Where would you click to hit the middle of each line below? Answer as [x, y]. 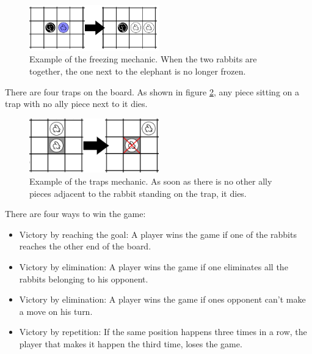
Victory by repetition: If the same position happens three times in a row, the [163, 332]
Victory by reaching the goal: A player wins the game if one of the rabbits [158, 234]
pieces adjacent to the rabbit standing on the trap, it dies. [138, 193]
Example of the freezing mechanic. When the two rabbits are [143, 59]
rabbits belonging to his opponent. [84, 278]
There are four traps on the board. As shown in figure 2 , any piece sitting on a [152, 91]
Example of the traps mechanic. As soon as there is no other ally [151, 181]
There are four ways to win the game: [75, 214]
